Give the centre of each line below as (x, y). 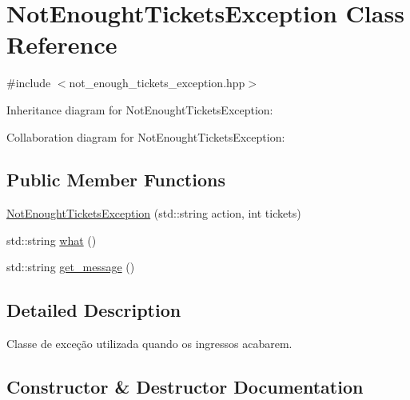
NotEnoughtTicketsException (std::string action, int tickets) (154, 213)
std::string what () (52, 240)
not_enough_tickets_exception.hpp (157, 83)
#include (29, 83)
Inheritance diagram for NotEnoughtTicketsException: (140, 109)
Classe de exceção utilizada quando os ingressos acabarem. (149, 344)
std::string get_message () (71, 267)
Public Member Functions (116, 180)
